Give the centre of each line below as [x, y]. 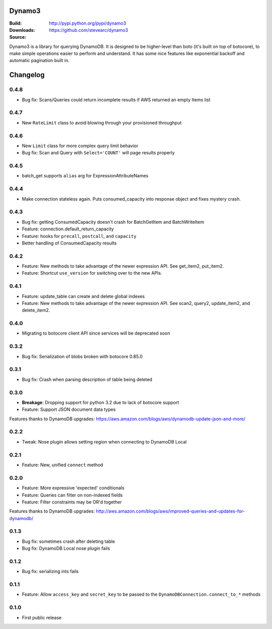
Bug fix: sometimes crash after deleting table [69, 541]
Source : [18, 37]
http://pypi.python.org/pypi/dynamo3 [88, 23]
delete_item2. [36, 310]
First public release [42, 617]
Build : [16, 23]
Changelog [27, 75]
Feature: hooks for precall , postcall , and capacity [79, 236]
